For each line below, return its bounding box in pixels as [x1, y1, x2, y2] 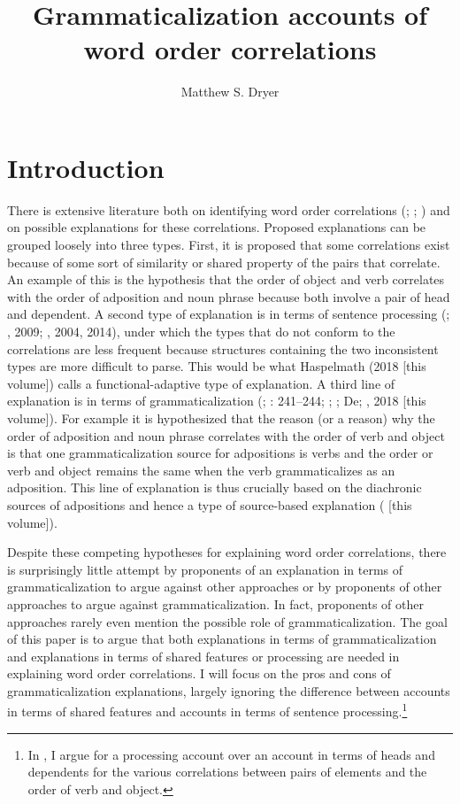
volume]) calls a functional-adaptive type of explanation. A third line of [7, 374, 395, 392]
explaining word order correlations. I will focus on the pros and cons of [7, 664, 391, 683]
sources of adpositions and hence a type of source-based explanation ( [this [7, 495, 412, 514]
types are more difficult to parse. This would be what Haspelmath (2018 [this [7, 357, 426, 375]
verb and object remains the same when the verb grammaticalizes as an [7, 460, 395, 479]
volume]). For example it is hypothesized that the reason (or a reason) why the [7, 408, 435, 427]
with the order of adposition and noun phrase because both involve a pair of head [7, 287, 450, 305]
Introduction [7, 149, 165, 185]
